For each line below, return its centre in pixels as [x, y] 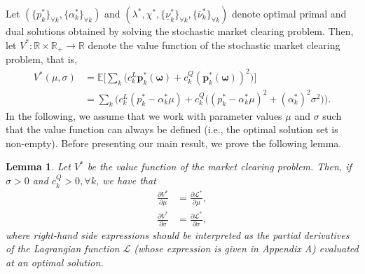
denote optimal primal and [289, 13]
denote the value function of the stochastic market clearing [214, 44]
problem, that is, [42, 59]
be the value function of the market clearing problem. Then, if [219, 166]
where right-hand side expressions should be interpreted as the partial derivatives [178, 234]
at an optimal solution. [55, 262]
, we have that [126, 180]
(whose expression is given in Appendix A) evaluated [246, 248]
